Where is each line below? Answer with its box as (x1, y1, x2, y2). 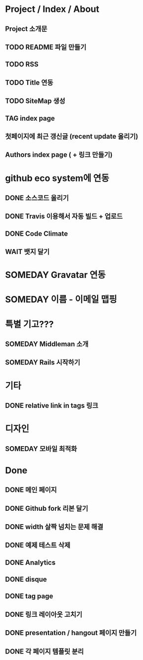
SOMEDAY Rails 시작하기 (5, 358, 81, 367)
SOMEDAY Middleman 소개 (5, 340, 89, 349)
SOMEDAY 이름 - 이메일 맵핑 (5, 294, 117, 305)
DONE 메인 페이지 (5, 486, 57, 494)
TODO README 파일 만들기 (5, 43, 87, 51)
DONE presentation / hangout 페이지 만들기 (5, 629, 137, 637)
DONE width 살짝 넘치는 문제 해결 (5, 522, 103, 531)
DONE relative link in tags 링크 (5, 401, 98, 410)
